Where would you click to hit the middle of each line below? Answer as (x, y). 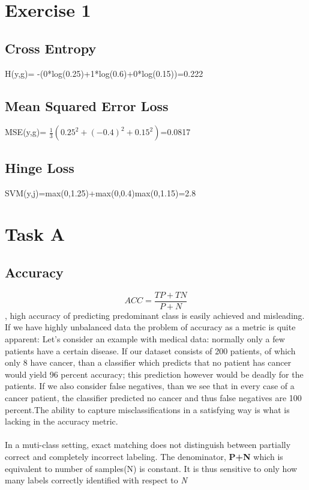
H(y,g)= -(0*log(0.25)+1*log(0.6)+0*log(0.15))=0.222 (104, 73)
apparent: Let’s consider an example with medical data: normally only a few (145, 339)
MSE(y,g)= (26, 132)
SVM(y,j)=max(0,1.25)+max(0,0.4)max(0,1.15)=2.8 (100, 192)
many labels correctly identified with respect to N (96, 480)
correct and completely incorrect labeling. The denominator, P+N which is (144, 456)
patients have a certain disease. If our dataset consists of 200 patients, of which (150, 350)
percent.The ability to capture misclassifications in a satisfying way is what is (147, 409)
